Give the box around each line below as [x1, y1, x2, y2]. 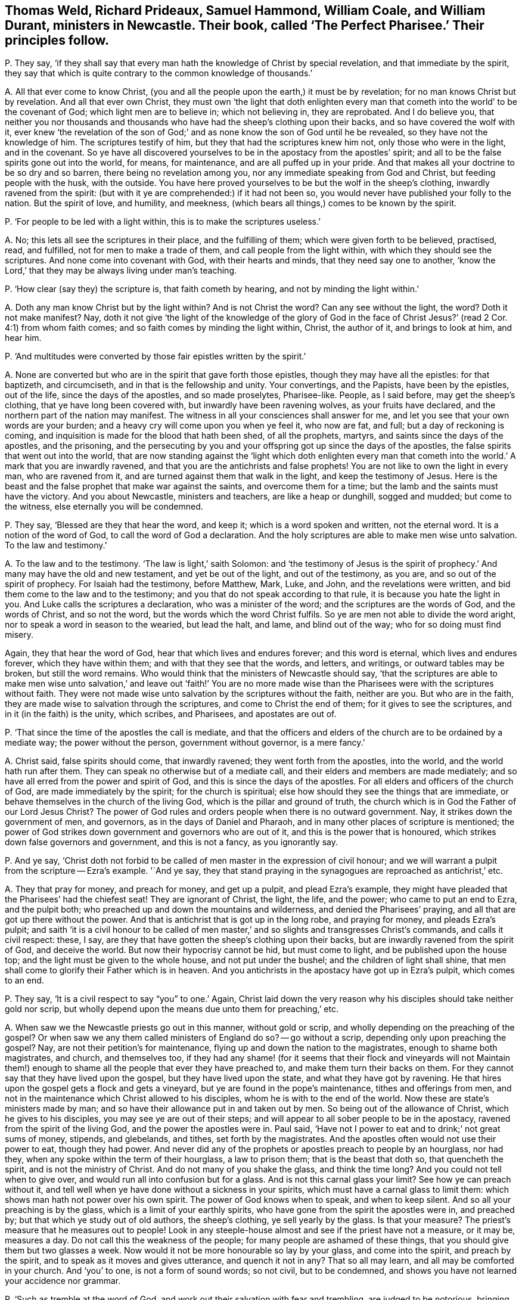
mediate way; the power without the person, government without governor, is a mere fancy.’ [5, 737, 365, 748]
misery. [5, 629, 33, 640]
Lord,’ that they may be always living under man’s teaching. [5, 265, 237, 276]
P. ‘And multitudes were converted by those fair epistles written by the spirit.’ [5, 351, 306, 362]
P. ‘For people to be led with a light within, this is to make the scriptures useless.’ [5, 216, 321, 227]
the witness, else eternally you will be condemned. [5, 501, 203, 512]
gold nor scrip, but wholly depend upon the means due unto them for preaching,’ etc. [5, 1004, 338, 1014]
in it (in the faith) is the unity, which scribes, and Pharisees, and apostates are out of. [5, 709, 337, 719]
